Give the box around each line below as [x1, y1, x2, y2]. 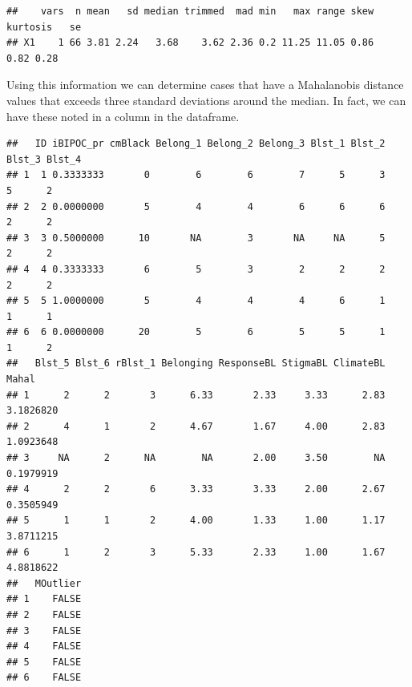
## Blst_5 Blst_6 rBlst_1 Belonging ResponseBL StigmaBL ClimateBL [6, 358, 386, 370]
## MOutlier [6, 577, 82, 589]
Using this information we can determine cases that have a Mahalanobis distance [6, 76, 404, 93]
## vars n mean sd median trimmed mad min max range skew [6, 6, 374, 17]
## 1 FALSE [6, 593, 82, 605]
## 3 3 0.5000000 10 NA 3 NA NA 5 [6, 232, 386, 244]
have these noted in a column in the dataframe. [6, 107, 240, 124]
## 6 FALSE [6, 672, 82, 684]
